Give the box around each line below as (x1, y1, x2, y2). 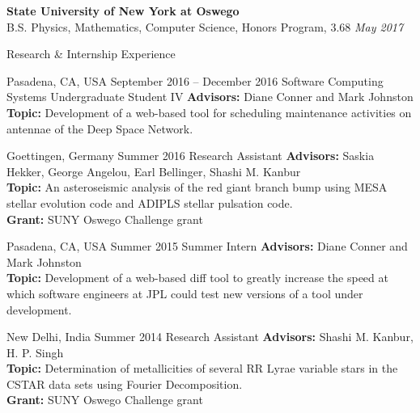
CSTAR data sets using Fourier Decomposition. (6, 375, 243, 392)
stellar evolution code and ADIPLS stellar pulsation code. (6, 194, 293, 211)
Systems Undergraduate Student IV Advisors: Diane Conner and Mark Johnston (6, 88, 414, 105)
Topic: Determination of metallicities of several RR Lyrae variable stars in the (6, 360, 398, 377)
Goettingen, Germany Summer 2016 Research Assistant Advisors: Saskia (6, 147, 375, 164)
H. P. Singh (6, 343, 64, 360)
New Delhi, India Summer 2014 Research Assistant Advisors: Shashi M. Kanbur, (6, 328, 414, 345)
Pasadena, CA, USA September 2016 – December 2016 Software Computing (6, 72, 384, 89)
